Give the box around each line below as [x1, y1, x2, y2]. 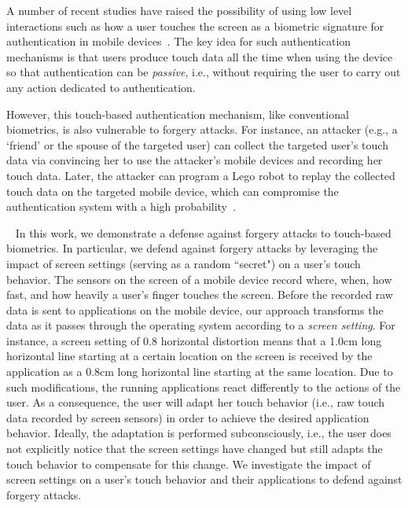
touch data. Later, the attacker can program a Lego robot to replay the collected [6, 167, 395, 183]
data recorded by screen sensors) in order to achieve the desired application [6, 409, 369, 425]
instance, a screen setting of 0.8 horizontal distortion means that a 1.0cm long [6, 332, 382, 348]
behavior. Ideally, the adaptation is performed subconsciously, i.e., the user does [6, 425, 391, 441]
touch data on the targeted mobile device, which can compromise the [6, 182, 339, 199]
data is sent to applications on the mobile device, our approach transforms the [6, 301, 384, 318]
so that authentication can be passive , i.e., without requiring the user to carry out [6, 64, 401, 80]
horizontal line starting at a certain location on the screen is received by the [6, 348, 373, 364]
